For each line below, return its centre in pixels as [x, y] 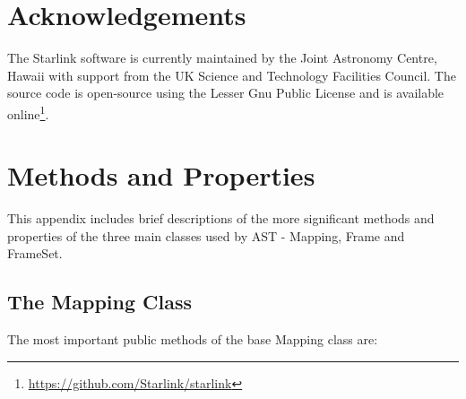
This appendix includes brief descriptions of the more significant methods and [221, 218]
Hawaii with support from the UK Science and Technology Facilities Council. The [232, 75]
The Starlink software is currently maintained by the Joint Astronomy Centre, [222, 58]
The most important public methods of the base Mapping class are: [193, 339]
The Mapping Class [100, 302]
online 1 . [28, 112]
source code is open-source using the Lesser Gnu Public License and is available [226, 93]
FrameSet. [35, 253]
